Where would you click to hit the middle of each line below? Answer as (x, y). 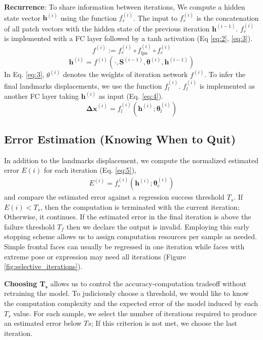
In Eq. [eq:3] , (24, 74)
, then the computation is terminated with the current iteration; (140, 206)
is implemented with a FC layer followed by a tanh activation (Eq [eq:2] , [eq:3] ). (128, 38)
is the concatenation (228, 17)
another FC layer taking (42, 96)
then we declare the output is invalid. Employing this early (158, 226)
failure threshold (30, 226)
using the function (89, 17)
